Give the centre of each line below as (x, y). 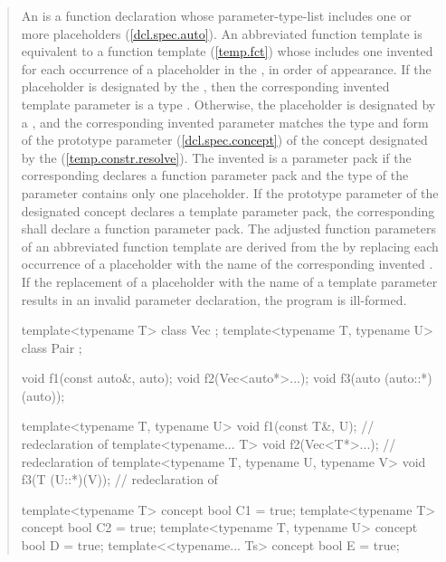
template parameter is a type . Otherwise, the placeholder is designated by (228, 104)
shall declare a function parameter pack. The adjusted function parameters (228, 229)
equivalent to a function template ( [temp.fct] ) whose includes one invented (227, 51)
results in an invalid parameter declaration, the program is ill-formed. (214, 299)
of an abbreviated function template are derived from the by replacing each (230, 246)
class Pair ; (52, 347)
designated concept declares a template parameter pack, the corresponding (228, 210)
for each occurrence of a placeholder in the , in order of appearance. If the (226, 68)
